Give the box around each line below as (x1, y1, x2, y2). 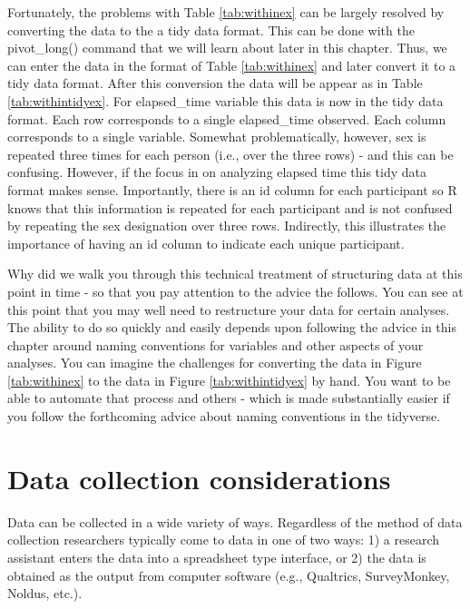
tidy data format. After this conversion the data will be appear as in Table (7, 74, 423, 93)
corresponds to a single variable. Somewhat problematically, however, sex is (7, 127, 426, 146)
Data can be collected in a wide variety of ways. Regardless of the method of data (7, 512, 463, 531)
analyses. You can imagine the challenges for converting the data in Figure (7, 353, 422, 372)
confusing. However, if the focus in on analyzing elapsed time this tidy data (7, 162, 426, 182)
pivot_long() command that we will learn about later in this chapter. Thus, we (7, 38, 447, 57)
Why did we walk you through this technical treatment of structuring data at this (7, 264, 463, 283)
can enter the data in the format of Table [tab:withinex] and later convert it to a (7, 55, 456, 74)
